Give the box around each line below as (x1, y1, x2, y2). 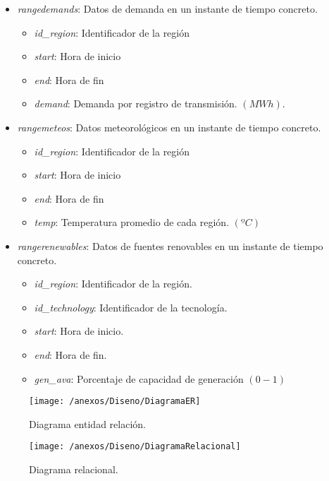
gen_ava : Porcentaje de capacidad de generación (34, 371, 244, 386)
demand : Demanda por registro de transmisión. (34, 96, 237, 111)
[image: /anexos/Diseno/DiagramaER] (29, 396, 201, 407)
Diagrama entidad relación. (29, 416, 146, 431)
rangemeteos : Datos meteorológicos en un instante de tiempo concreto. (17, 119, 321, 134)
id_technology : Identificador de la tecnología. (34, 299, 228, 314)
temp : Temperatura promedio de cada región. (34, 215, 230, 230)
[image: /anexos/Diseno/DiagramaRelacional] (29, 441, 241, 452)
